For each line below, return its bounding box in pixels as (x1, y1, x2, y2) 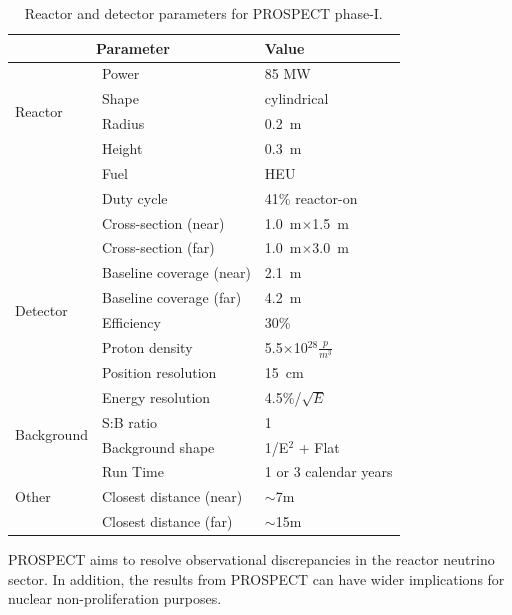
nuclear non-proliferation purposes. (8, 588, 222, 609)
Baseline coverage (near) (101, 262, 251, 283)
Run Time (101, 461, 164, 482)
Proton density (101, 336, 193, 357)
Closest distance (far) (101, 511, 233, 532)
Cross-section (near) (101, 212, 225, 233)
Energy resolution (101, 386, 211, 407)
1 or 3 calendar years (264, 461, 393, 482)
